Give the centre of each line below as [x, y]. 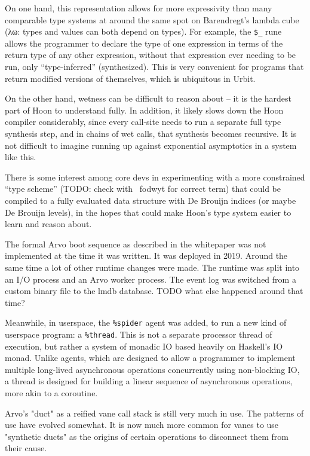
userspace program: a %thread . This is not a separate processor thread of [139, 334]
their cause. [26, 448]
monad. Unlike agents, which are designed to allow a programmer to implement [150, 358]
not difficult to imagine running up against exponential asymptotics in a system [151, 145]
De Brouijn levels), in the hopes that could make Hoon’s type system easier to [148, 212]
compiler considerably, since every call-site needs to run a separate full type [143, 122]
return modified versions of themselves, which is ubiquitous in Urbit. [130, 78]
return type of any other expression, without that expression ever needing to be [151, 55]
